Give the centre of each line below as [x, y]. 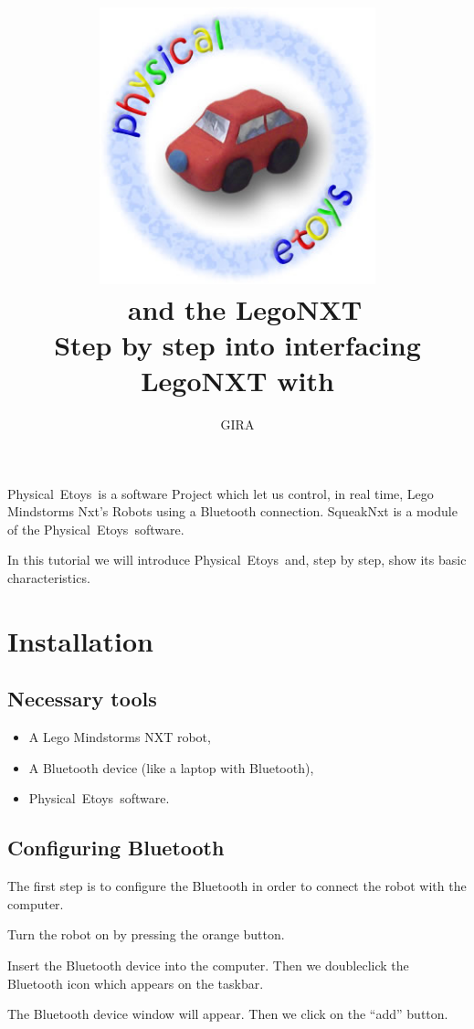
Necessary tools [82, 699]
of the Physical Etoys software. [96, 529]
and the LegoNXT [245, 308]
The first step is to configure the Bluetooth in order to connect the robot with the [237, 886]
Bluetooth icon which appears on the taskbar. [136, 983]
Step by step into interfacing [237, 344]
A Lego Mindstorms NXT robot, [120, 737]
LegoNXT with [237, 381]
